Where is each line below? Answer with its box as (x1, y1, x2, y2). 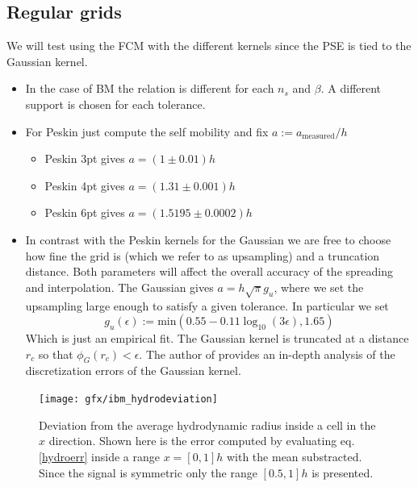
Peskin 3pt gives (44, 150, 125, 167)
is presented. (311, 464, 374, 481)
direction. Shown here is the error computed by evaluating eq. (48, 432, 355, 449)
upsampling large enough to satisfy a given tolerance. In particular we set (25, 297, 389, 314)
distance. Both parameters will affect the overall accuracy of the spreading (25, 263, 393, 280)
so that (38, 345, 73, 362)
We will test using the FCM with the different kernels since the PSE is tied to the (6, 37, 412, 54)
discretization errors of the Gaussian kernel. (25, 362, 241, 379)
